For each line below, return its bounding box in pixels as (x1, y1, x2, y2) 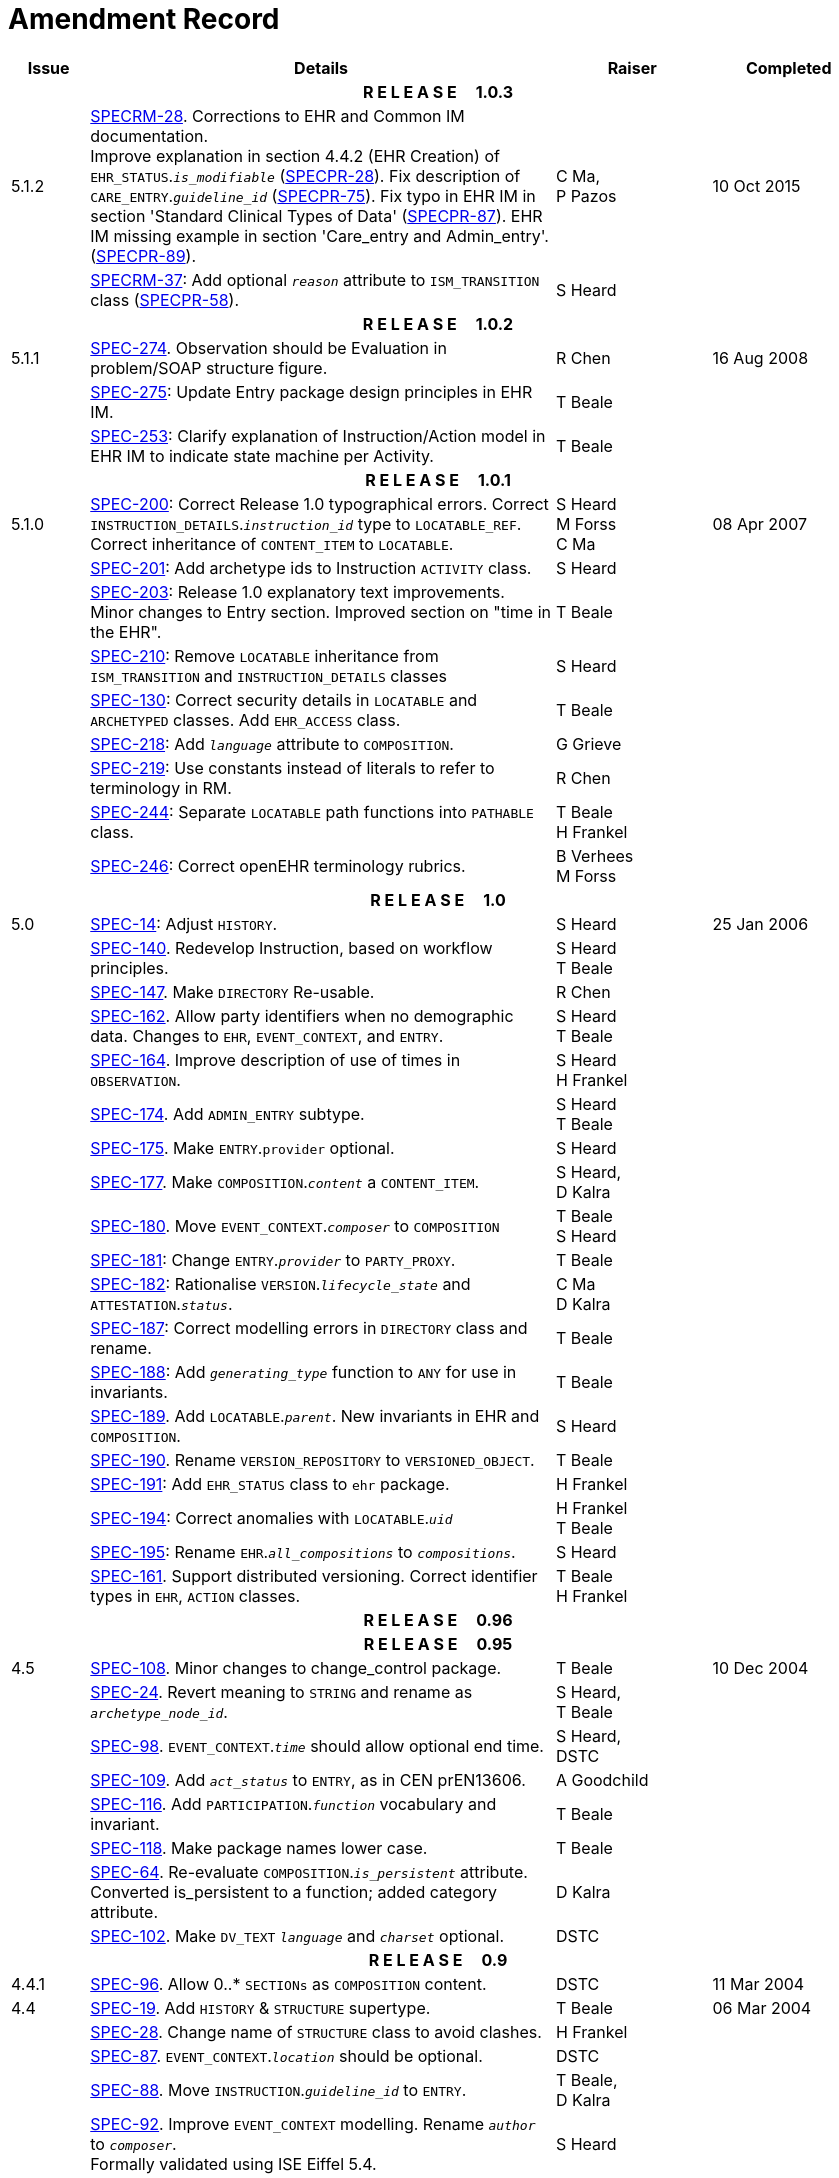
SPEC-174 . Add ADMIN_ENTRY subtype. (90, 1103, 365, 1124)
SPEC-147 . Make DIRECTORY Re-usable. (90, 981, 375, 1002)
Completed (745, 57, 832, 78)
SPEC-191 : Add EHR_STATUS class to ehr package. (90, 1473, 450, 1494)
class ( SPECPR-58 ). (90, 289, 240, 310)
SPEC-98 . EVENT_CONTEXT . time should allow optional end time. (90, 1735, 544, 1756)
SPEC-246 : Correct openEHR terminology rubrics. (90, 855, 466, 876)
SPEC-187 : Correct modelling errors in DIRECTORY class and (90, 1317, 528, 1338)
